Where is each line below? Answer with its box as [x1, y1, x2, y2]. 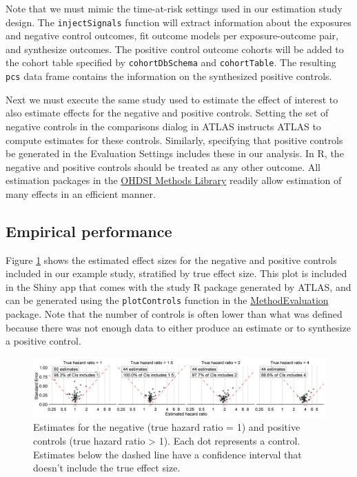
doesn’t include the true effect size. [33, 460, 181, 475]
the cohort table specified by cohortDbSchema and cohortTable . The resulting [6, 55, 336, 70]
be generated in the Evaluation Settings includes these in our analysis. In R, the [6, 146, 344, 161]
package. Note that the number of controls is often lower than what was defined [6, 307, 343, 321]
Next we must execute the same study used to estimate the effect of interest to [6, 92, 338, 106]
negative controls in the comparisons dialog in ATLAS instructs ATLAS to [6, 119, 321, 133]
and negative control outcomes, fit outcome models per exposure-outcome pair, [6, 28, 338, 43]
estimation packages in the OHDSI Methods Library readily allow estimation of [6, 173, 342, 187]
